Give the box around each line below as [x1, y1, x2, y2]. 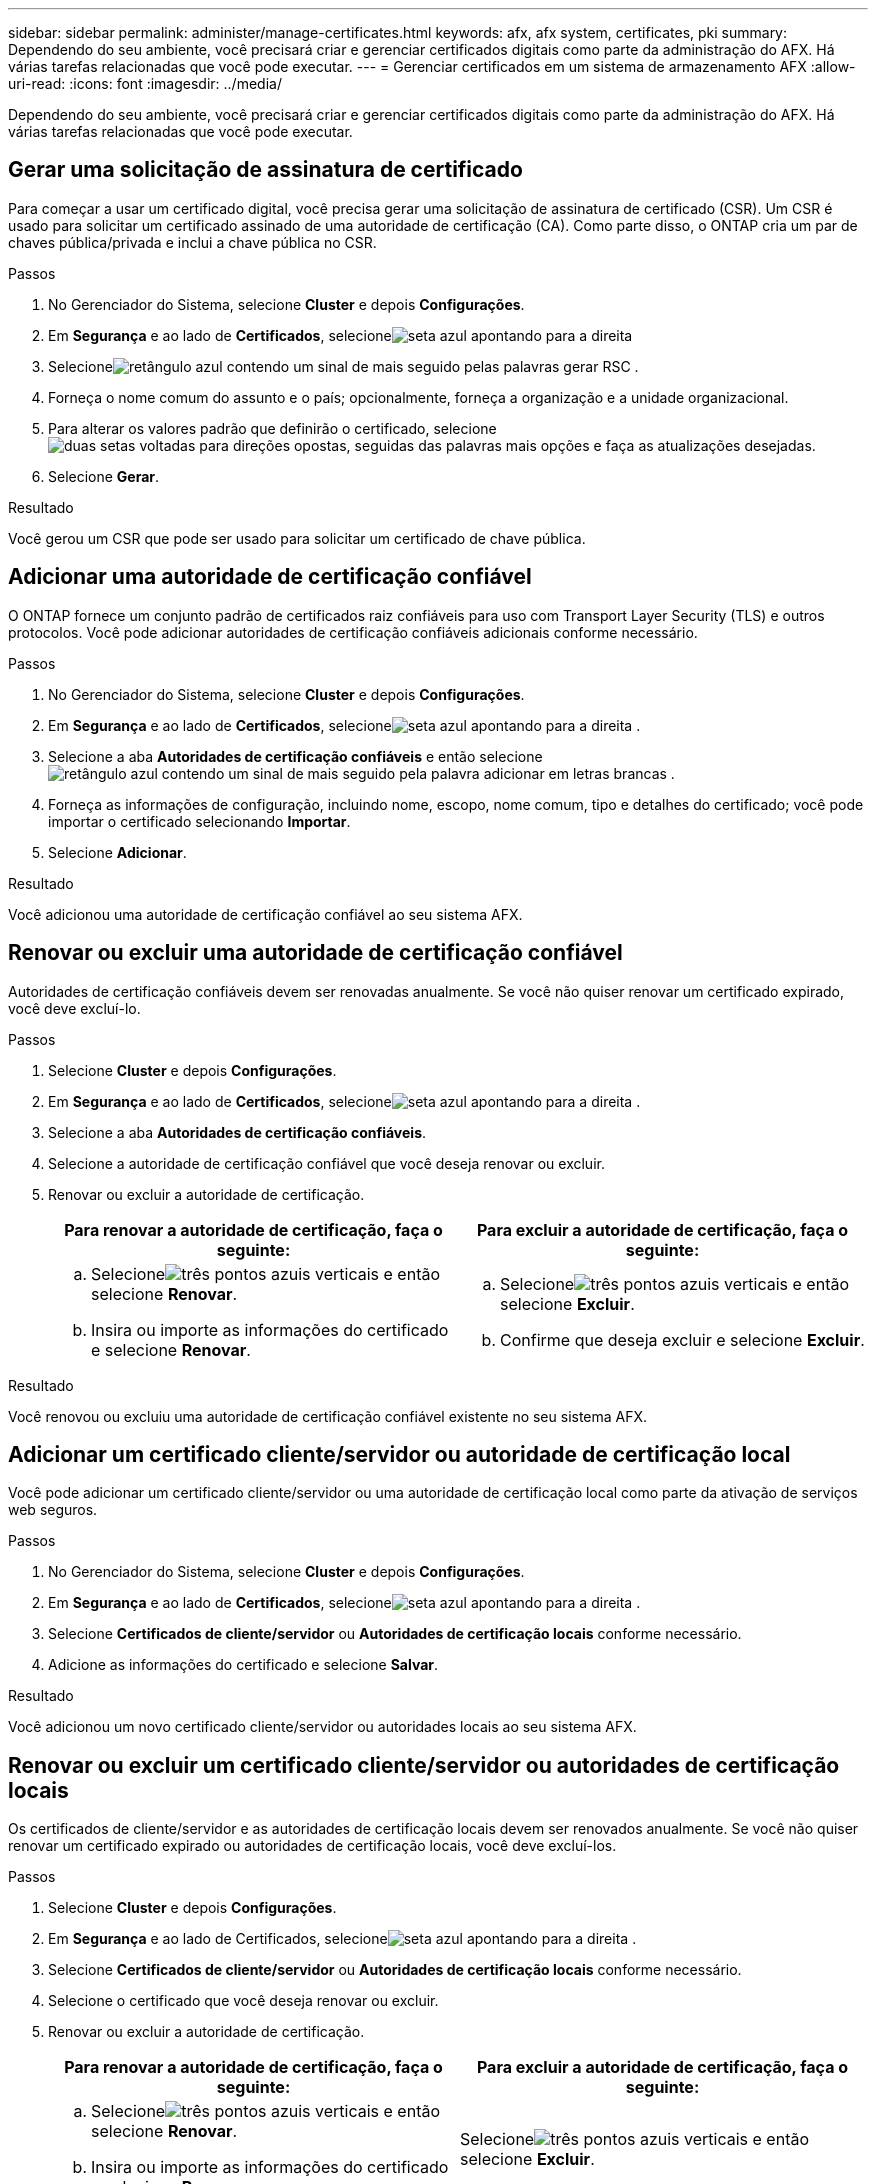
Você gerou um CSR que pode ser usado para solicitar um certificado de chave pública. [8, 529, 586, 547]
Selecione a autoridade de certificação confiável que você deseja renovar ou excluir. [48, 1154, 605, 1172]
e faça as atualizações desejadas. [593, 436, 816, 454]
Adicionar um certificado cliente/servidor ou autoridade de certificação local [8, 1441, 791, 1467]
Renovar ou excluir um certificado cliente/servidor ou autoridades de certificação [8, 1752, 840, 1778]
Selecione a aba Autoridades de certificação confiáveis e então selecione [48, 747, 543, 765]
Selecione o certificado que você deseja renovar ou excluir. [48, 1992, 439, 2010]
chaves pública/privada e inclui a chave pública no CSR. [8, 233, 377, 251]
